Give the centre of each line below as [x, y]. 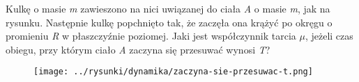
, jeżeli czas [329, 36]
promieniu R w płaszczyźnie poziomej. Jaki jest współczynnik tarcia [151, 36]
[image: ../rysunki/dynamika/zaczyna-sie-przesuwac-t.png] [173, 72]
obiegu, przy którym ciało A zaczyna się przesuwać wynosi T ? [138, 49]
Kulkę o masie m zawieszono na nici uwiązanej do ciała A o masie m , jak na [168, 8]
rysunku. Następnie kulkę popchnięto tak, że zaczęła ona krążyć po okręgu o [169, 22]
